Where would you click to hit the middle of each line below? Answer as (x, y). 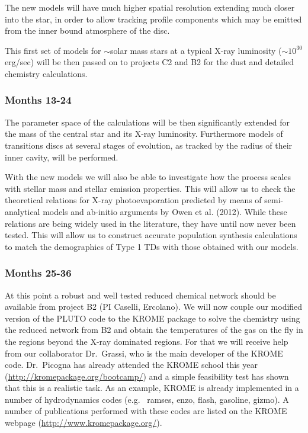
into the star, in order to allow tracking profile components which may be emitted (153, 19)
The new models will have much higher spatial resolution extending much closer (150, 7)
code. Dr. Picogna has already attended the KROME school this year (131, 365)
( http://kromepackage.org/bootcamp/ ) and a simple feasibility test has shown (147, 376)
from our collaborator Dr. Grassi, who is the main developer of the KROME (144, 353)
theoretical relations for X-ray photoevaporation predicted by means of (133, 200)
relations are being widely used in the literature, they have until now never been (150, 223)
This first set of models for (53, 50)
